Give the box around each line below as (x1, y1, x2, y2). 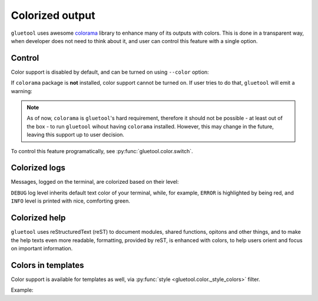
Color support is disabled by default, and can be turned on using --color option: (11, 68, 209, 75)
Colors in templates (11, 260, 85, 270)
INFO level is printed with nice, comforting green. (11, 197, 131, 204)
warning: (11, 87, 32, 94)
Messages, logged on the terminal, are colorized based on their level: (11, 178, 179, 186)
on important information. (11, 244, 73, 252)
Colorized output (11, 9, 95, 22)
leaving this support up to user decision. (26, 131, 125, 138)
